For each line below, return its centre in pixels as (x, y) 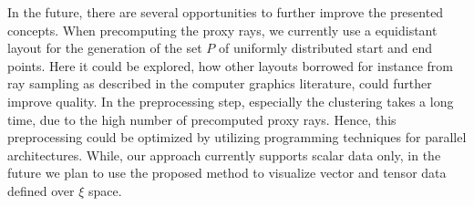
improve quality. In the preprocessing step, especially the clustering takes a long (231, 101)
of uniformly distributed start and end (325, 48)
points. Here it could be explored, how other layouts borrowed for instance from (230, 65)
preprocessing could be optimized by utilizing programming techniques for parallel (237, 137)
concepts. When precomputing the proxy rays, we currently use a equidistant (222, 30)
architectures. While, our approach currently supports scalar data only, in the (224, 154)
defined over (41, 190)
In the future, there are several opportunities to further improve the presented (226, 12)
